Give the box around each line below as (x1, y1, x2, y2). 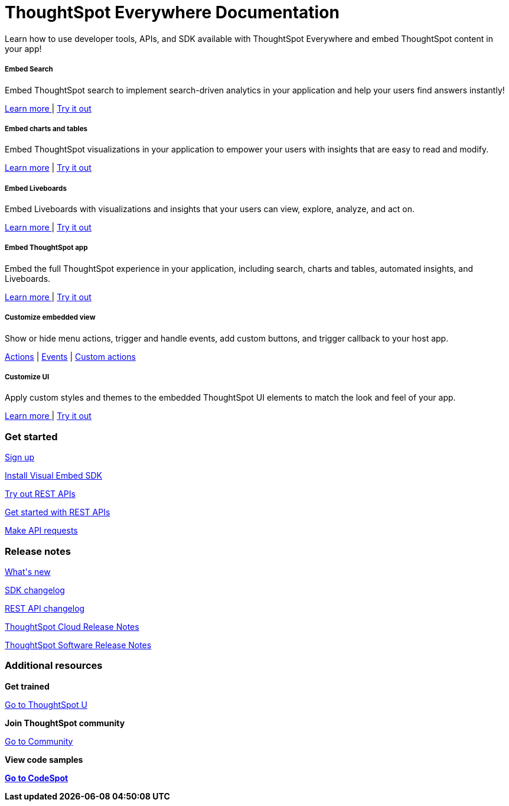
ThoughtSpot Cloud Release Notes (5, 621, 139, 632)
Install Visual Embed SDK (5, 470, 102, 481)
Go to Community (5, 736, 73, 746)
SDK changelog (5, 584, 65, 595)
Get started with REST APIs (5, 507, 110, 518)
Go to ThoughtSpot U (5, 699, 87, 710)
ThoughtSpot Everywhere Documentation (5, 2, 340, 22)
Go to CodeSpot (5, 772, 68, 783)
